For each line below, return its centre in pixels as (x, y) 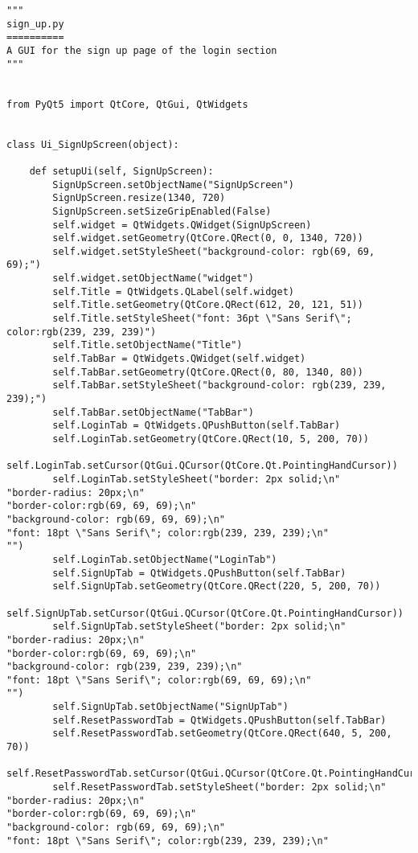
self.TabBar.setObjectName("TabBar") (153, 412)
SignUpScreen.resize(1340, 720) (139, 198)
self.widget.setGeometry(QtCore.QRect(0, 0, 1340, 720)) (208, 238)
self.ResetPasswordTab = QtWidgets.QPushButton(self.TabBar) (219, 720)
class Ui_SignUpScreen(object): (93, 144)
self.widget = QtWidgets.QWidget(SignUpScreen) (182, 225)
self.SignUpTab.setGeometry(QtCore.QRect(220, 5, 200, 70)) (217, 586)
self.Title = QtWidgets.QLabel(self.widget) (173, 291)
